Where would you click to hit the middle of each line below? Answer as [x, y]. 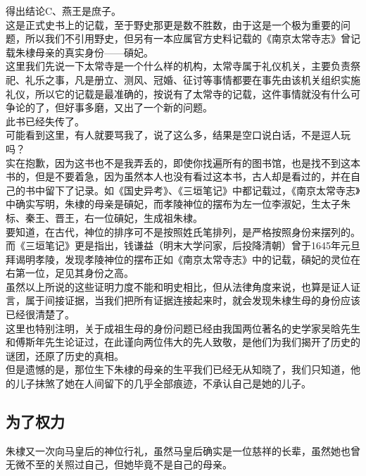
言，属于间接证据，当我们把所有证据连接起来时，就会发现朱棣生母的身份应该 [183, 300]
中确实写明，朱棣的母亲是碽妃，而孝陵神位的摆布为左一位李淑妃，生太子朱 [178, 204]
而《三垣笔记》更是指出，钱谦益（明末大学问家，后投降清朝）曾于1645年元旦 [183, 245]
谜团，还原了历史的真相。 [65, 355]
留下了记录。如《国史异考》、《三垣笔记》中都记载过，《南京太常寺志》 [202, 190]
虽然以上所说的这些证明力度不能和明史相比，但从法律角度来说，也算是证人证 [183, 286]
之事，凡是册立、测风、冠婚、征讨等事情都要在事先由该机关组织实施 [202, 79]
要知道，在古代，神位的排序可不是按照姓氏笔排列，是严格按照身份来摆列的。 [183, 231]
